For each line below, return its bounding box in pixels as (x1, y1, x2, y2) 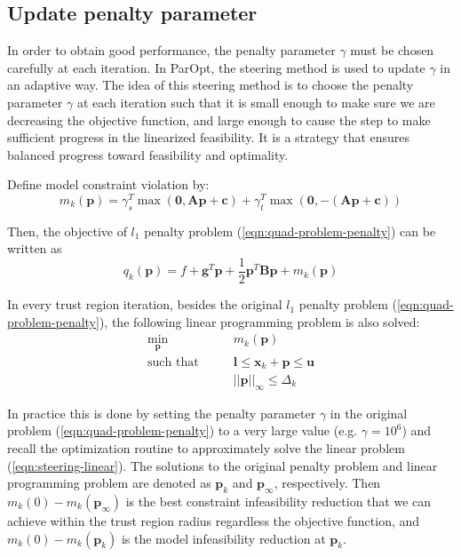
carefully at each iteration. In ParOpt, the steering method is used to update (7, 58, 425, 76)
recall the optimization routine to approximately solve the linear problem (7, 439, 405, 458)
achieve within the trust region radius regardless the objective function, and (7, 512, 420, 529)
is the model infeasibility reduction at (121, 529, 326, 547)
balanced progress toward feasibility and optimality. (7, 145, 289, 163)
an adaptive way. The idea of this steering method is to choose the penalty (7, 76, 414, 94)
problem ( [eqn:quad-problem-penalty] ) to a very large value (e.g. (7, 421, 358, 440)
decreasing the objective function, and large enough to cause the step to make (7, 110, 431, 129)
